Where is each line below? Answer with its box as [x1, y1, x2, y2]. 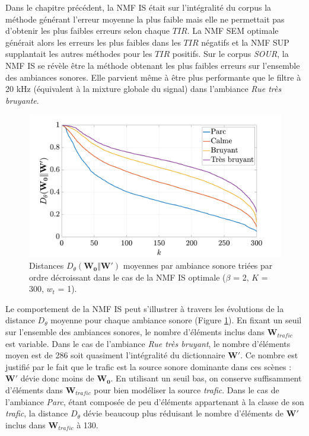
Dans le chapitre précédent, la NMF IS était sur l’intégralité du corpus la [5, 1, 272, 13]
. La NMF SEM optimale [187, 24, 279, 37]
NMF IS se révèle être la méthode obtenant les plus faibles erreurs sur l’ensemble [5, 59, 300, 71]
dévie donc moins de [20, 372, 94, 384]
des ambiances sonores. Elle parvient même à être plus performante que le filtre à [5, 71, 301, 83]
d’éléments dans [5, 384, 63, 396]
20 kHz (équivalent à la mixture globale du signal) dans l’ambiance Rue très [5, 82, 282, 95]
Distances [29, 259, 64, 272]
